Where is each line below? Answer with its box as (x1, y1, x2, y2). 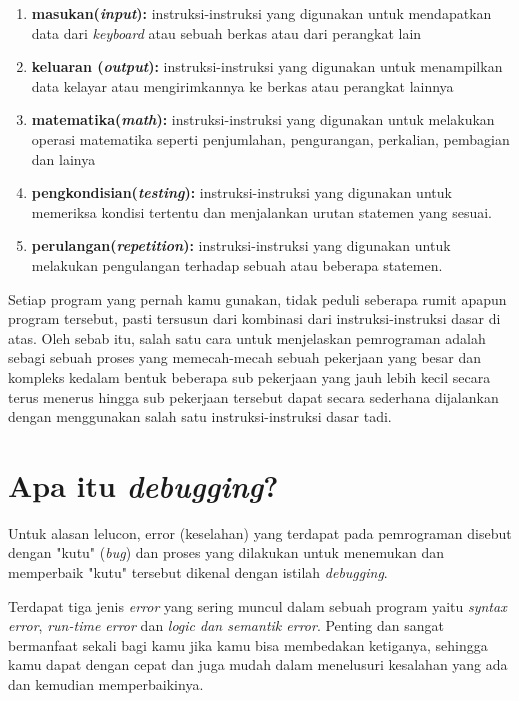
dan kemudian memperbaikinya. (8, 673, 204, 694)
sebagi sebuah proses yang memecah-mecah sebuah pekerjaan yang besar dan (8, 347, 482, 368)
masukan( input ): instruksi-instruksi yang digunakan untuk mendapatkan (31, 3, 492, 23)
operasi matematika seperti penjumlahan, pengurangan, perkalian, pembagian (31, 128, 510, 149)
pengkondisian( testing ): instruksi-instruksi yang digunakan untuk (31, 182, 452, 203)
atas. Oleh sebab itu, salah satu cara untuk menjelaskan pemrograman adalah (8, 327, 486, 348)
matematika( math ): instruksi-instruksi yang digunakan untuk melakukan (31, 109, 495, 130)
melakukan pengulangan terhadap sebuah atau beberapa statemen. (31, 254, 443, 275)
